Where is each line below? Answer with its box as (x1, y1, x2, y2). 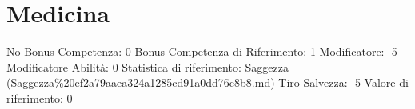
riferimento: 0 (6, 89, 73, 106)
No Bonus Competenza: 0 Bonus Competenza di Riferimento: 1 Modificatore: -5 (6, 43, 397, 60)
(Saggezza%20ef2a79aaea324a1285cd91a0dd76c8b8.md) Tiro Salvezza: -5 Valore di (6, 74, 409, 91)
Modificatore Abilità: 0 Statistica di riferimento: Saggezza (6, 58, 289, 75)
